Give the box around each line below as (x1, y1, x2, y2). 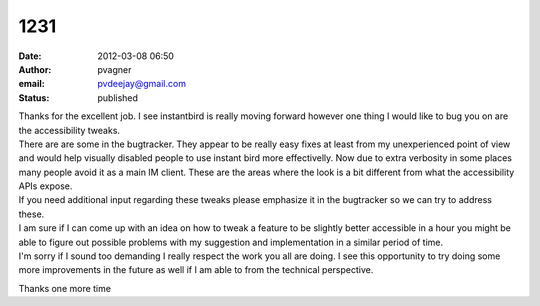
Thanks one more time (18, 282, 112, 294)
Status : (18, 91, 50, 104)
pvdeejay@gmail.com (97, 78, 187, 90)
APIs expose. (18, 180, 73, 192)
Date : (18, 50, 42, 62)
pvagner (97, 63, 132, 75)
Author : (18, 63, 52, 75)
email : (18, 78, 45, 90)
